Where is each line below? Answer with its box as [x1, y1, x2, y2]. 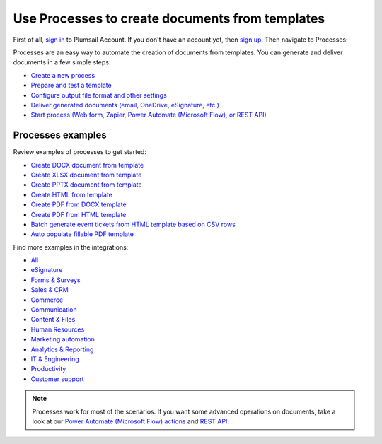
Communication [30, 305, 77, 314]
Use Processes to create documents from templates [13, 11, 325, 26]
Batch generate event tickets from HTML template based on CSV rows [30, 220, 236, 228]
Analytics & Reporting [30, 345, 94, 354]
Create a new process [30, 71, 95, 79]
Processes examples [13, 129, 107, 141]
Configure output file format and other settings [30, 90, 168, 99]
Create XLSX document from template [30, 170, 142, 179]
